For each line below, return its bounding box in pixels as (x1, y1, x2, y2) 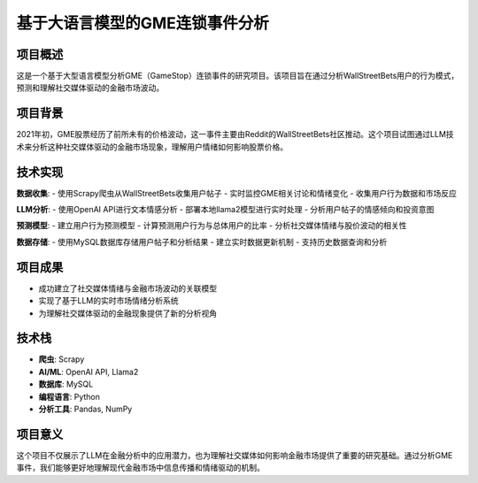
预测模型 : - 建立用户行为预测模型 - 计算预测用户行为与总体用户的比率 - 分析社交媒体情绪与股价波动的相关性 (16, 220, 407, 231)
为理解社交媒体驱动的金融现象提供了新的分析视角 (38, 308, 217, 318)
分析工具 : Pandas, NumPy (38, 403, 133, 414)
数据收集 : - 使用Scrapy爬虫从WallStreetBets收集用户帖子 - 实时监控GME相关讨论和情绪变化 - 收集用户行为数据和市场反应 (16, 188, 458, 198)
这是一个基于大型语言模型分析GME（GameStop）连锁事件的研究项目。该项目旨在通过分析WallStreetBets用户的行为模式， (16, 71, 459, 81)
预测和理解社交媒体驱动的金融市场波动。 (16, 82, 164, 93)
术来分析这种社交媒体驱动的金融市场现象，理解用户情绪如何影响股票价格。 (16, 142, 288, 152)
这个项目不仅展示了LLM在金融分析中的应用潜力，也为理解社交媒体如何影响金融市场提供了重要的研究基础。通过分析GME (16, 449, 453, 460)
